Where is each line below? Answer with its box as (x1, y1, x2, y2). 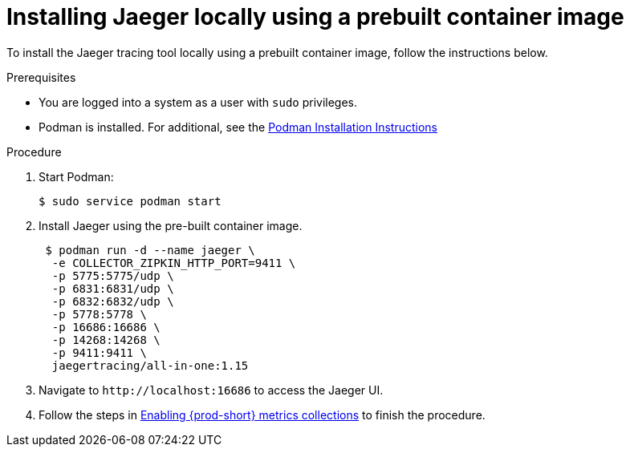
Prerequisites (6, 70, 76, 84)
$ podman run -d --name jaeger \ (45, 243, 255, 257)
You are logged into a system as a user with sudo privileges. (39, 95, 358, 109)
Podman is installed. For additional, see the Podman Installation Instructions (39, 119, 438, 134)
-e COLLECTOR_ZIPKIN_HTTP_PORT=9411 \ (51, 256, 296, 269)
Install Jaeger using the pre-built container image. (39, 218, 303, 233)
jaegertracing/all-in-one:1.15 (51, 358, 249, 372)
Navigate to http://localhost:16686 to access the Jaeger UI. (39, 382, 384, 397)
